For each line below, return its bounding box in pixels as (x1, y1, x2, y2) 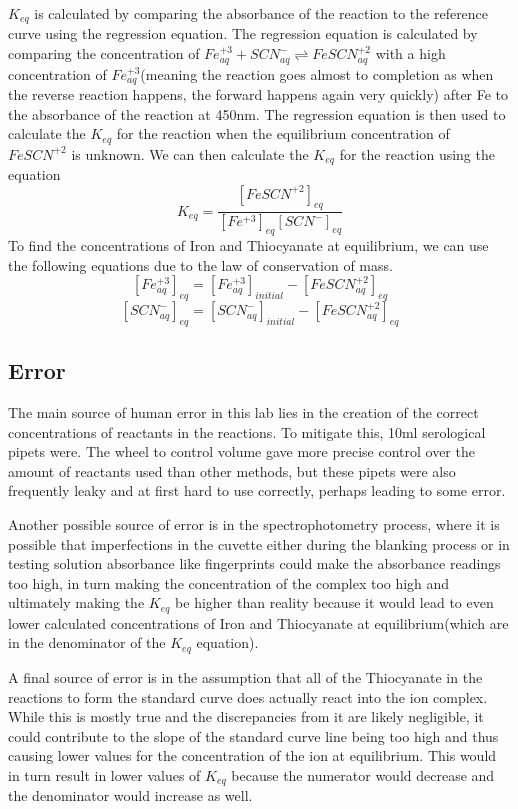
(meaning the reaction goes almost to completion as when (140, 63, 494, 84)
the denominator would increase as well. (8, 785, 253, 806)
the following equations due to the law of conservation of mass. (8, 254, 393, 275)
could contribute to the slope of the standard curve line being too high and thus (8, 725, 499, 746)
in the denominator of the (8, 632, 166, 653)
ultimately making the (8, 592, 145, 613)
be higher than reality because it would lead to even (175, 592, 494, 613)
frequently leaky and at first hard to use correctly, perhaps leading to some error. (8, 480, 506, 501)
